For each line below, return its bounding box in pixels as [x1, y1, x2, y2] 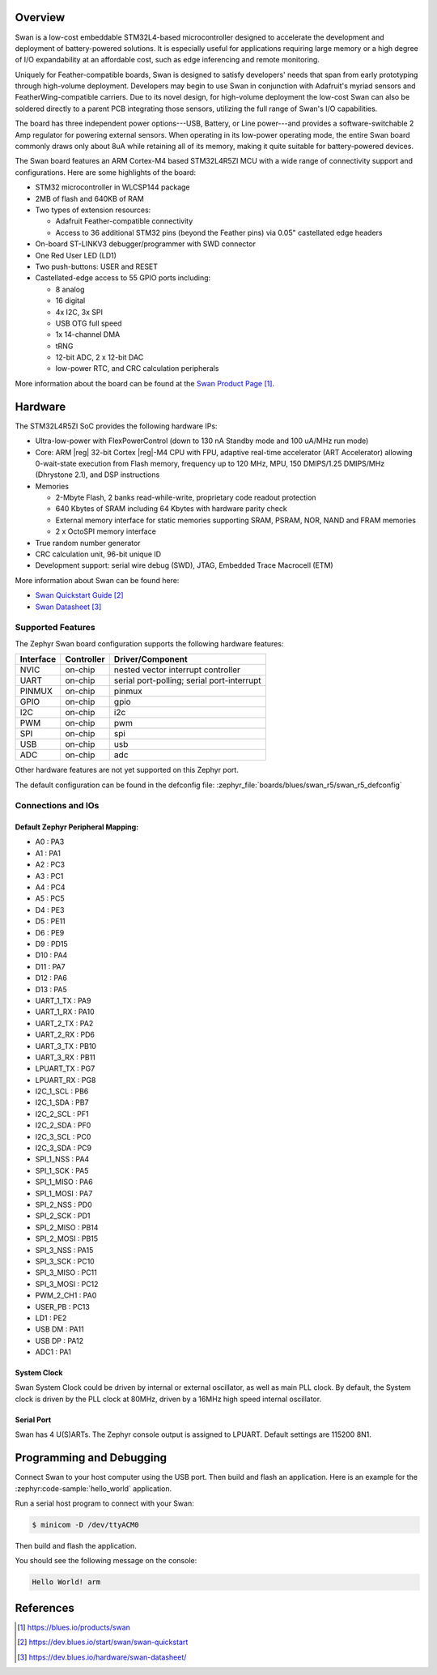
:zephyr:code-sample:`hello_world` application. [15, 1483, 172, 1494]
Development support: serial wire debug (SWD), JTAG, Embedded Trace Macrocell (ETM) [35, 560, 333, 570]
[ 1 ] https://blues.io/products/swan [17, 1622, 131, 1632]
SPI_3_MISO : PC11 [35, 1268, 97, 1277]
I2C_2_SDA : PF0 [35, 1120, 91, 1130]
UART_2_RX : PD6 [35, 1029, 95, 1040]
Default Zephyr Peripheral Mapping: [15, 822, 139, 832]
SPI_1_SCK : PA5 [35, 1166, 89, 1175]
